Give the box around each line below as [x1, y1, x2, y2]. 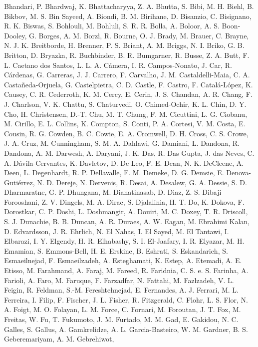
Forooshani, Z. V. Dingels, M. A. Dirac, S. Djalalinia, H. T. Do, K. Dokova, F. [4, 196, 245, 207]
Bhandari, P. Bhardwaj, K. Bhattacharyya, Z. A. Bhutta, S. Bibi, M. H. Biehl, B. [4, 1, 254, 11]
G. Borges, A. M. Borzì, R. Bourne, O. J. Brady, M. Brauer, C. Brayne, [28, 30, 249, 40]
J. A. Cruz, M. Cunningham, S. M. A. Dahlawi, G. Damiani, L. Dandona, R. [4, 138, 240, 148]
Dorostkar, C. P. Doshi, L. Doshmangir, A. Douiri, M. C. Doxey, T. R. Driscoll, [4, 206, 248, 217]
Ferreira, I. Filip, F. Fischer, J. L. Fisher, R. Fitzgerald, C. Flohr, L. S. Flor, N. [4, 294, 248, 305]
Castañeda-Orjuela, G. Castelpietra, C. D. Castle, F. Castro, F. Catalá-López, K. [4, 79, 253, 89]
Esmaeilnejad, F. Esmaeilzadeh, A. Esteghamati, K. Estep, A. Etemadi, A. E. [4, 255, 242, 266]
